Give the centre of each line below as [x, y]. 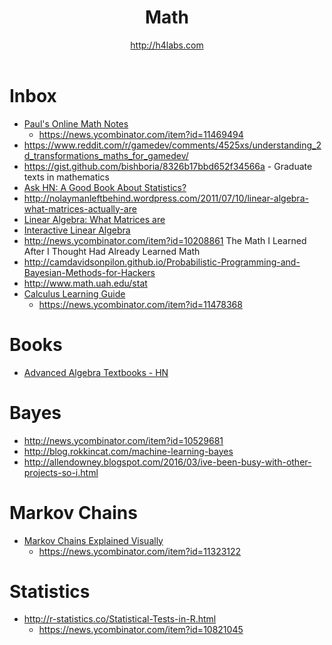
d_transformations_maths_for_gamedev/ [106, 155]
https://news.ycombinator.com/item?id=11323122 [140, 551]
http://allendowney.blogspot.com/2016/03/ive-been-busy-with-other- [167, 462]
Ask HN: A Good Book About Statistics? [105, 187]
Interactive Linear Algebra [77, 230]
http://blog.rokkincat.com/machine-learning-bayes [128, 451]
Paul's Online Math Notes [76, 123]
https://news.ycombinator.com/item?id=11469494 [141, 134]
